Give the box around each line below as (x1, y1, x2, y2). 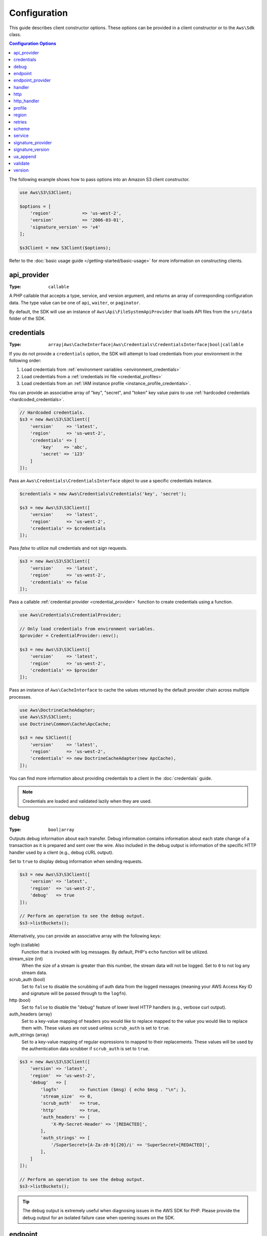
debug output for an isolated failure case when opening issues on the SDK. (22, 1214, 175, 1221)
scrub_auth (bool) (9, 976, 45, 982)
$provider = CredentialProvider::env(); (19, 633, 119, 639)
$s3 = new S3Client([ (19, 735, 72, 741)
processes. (9, 694, 32, 700)
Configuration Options (9, 41, 56, 46)
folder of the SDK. (9, 315, 46, 321)
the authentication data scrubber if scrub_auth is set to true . (21, 1046, 150, 1052)
